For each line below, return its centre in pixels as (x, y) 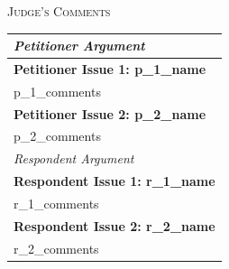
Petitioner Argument (79, 46)
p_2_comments (57, 136)
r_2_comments (56, 248)
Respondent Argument (74, 158)
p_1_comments (57, 91)
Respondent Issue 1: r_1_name (114, 181)
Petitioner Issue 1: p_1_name (110, 68)
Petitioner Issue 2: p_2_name (110, 113)
